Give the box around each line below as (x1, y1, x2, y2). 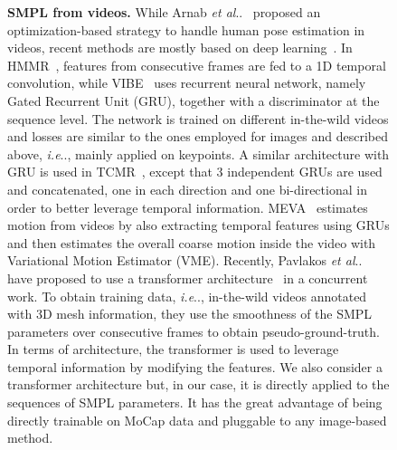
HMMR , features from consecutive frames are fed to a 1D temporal (7, 55, 386, 74)
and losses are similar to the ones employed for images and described (7, 127, 389, 146)
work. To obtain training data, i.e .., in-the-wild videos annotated (7, 286, 367, 305)
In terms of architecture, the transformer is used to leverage (7, 340, 339, 359)
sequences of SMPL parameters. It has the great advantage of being (7, 393, 383, 412)
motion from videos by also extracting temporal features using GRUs (7, 215, 390, 235)
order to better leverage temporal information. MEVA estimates (7, 197, 368, 216)
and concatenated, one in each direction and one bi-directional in (7, 179, 367, 198)
